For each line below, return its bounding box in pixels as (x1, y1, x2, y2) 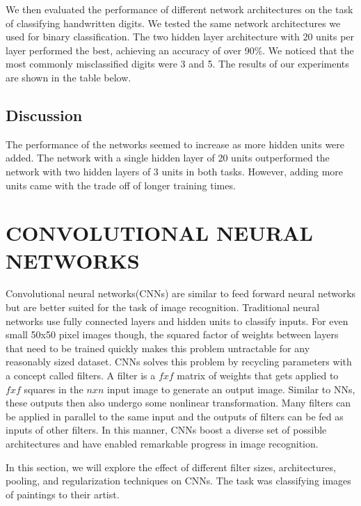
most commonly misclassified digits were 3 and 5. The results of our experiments (6, 56, 349, 71)
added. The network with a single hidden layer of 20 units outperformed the (6, 150, 330, 165)
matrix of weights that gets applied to (177, 368, 339, 383)
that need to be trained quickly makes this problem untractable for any (6, 340, 310, 355)
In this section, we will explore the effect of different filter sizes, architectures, (6, 459, 336, 474)
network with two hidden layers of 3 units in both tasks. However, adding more (6, 164, 344, 178)
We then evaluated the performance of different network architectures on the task (6, 2, 353, 16)
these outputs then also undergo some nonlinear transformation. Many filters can (6, 395, 351, 410)
